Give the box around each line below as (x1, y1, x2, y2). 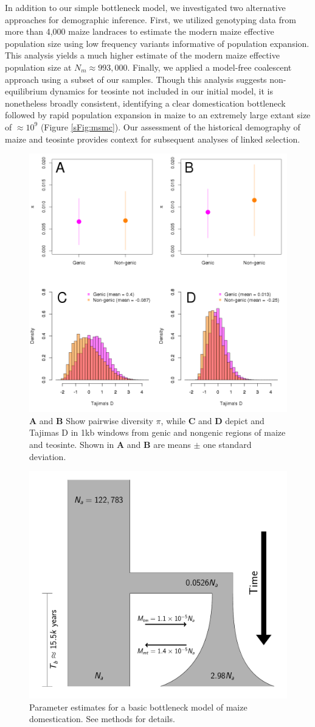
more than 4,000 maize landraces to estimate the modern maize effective (5, 25, 274, 38)
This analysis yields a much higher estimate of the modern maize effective (5, 49, 280, 62)
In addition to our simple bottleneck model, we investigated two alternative (5, 1, 286, 13)
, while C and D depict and (161, 414, 265, 427)
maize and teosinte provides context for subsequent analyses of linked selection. (5, 132, 300, 145)
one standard (202, 438, 252, 450)
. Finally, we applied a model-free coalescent (127, 60, 292, 73)
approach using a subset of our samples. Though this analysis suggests (5, 73, 267, 85)
